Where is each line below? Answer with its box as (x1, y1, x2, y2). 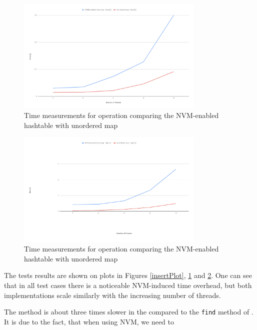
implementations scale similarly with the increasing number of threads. (4, 289, 221, 300)
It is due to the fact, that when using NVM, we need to (4, 316, 174, 326)
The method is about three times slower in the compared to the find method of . (4, 306, 253, 317)
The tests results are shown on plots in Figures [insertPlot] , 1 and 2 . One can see (4, 270, 252, 280)
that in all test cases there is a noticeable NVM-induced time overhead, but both (4, 280, 252, 290)
